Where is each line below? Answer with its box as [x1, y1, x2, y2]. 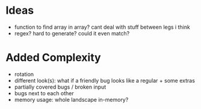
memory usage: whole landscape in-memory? [14, 96, 129, 103]
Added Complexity [5, 51, 101, 65]
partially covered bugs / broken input [14, 83, 107, 90]
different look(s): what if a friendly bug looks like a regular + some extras [14, 77, 195, 84]
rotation [14, 70, 34, 78]
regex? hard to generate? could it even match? [14, 29, 130, 37]
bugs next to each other [14, 89, 74, 96]
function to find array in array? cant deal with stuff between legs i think [14, 23, 190, 31]
